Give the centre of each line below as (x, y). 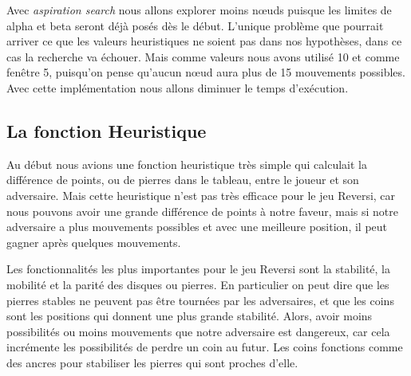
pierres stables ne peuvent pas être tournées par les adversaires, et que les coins (200, 300)
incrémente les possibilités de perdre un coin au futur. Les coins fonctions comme (205, 347)
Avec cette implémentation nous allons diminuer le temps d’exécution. (178, 87)
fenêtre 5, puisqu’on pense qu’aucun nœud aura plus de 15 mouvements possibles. (206, 72)
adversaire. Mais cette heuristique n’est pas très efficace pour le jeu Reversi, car (201, 195)
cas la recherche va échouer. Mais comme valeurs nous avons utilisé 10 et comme (203, 56)
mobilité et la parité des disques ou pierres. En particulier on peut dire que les (198, 284)
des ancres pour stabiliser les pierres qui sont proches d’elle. (152, 362)
